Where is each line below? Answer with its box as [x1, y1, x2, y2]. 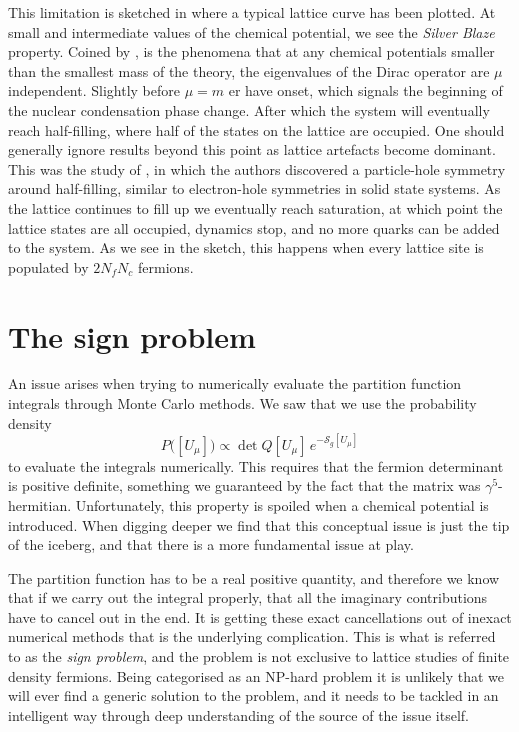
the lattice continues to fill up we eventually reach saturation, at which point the [8, 197, 503, 218]
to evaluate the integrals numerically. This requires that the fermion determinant [8, 455, 504, 476]
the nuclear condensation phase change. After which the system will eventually [8, 99, 490, 120]
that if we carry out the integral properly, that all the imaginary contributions [8, 587, 488, 608]
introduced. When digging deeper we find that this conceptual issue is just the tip [8, 514, 510, 535]
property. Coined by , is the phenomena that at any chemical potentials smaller [8, 41, 495, 62]
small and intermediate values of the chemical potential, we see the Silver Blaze [8, 21, 495, 42]
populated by [8, 256, 89, 277]
